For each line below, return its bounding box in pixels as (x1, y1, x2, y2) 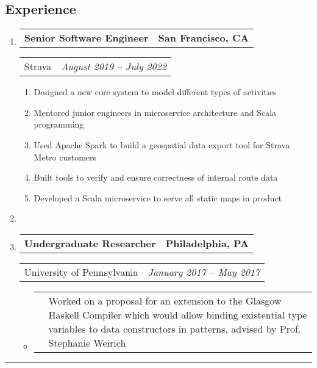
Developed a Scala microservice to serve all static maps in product (34, 191, 282, 204)
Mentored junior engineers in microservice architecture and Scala (34, 106, 277, 118)
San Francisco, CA (158, 31, 249, 45)
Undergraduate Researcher (24, 236, 156, 250)
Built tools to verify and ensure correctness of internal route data (34, 171, 278, 184)
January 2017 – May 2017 (148, 264, 260, 279)
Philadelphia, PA (165, 236, 249, 250)
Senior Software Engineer (24, 31, 149, 45)
